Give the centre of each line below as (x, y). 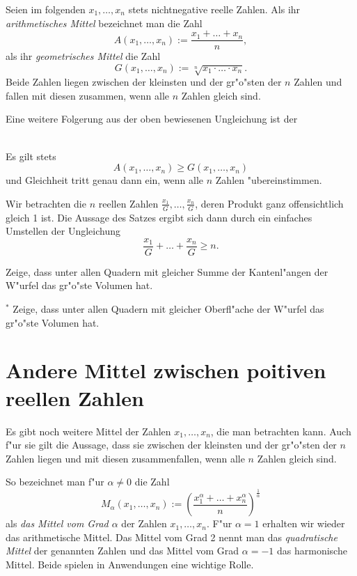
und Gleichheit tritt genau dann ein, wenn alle (105, 180)
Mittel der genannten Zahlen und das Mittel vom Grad (122, 551)
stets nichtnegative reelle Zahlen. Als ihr (214, 9)
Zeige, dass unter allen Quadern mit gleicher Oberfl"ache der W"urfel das (168, 309)
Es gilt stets (31, 156)
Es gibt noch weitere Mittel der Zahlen (88, 431)
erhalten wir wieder (304, 523)
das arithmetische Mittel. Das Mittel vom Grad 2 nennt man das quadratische (172, 537)
